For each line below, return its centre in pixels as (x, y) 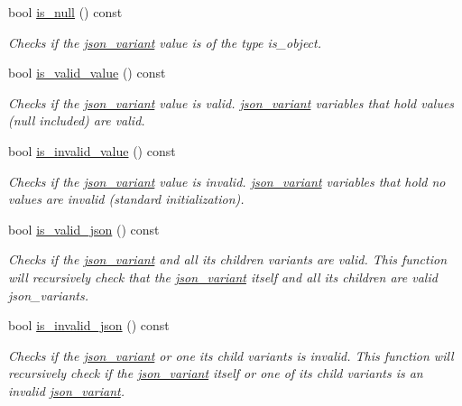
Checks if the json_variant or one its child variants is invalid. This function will (231, 355)
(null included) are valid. (77, 120)
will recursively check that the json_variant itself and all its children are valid (223, 277)
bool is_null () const (65, 12)
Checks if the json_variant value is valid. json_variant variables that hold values (231, 102)
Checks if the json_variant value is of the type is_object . (165, 42)
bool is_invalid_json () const (89, 325)
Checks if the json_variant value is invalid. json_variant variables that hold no (227, 181)
